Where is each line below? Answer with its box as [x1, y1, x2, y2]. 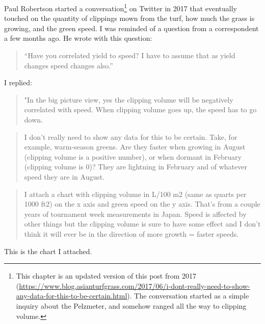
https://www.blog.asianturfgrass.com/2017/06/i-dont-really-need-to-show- [19, 280, 250, 291]
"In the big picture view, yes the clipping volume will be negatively [24, 94, 233, 105]
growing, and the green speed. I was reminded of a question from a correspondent [4, 22, 259, 33]
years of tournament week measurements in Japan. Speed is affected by [24, 208, 247, 219]
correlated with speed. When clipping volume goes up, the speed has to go [24, 104, 257, 115]
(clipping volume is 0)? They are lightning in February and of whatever [24, 161, 247, 172]
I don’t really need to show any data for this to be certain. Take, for [24, 131, 237, 142]
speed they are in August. [24, 171, 105, 182]
